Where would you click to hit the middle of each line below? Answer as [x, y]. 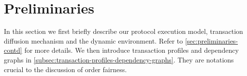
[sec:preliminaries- [211, 40]
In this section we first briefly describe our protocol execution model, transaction [123, 31]
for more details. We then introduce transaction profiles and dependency [131, 50]
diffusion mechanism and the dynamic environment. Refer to [94, 40]
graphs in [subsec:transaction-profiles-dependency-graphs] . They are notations [119, 59]
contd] [13, 50]
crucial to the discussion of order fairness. [65, 69]
